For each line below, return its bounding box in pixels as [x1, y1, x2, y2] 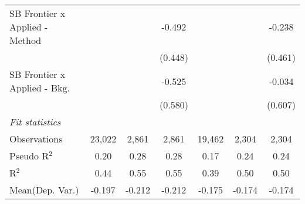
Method [9, 33, 42, 47]
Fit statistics [9, 115, 61, 128]
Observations [9, 132, 63, 145]
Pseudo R [9, 149, 49, 162]
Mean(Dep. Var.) [9, 183, 79, 196]
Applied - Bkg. [9, 81, 70, 94]
